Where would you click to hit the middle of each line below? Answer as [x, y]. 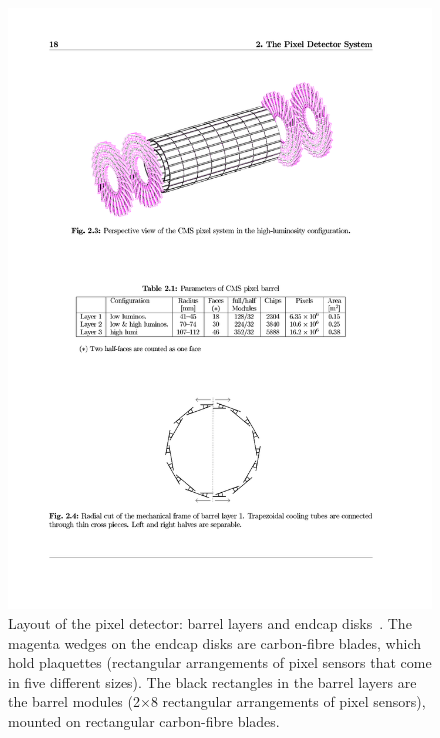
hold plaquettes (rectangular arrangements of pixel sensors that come [220, 662]
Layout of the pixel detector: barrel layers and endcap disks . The [210, 622]
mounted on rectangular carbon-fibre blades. [144, 720]
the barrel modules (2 [74, 701]
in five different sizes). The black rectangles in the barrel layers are [212, 681]
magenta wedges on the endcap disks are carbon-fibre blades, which [215, 642]
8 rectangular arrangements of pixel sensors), [288, 701]
